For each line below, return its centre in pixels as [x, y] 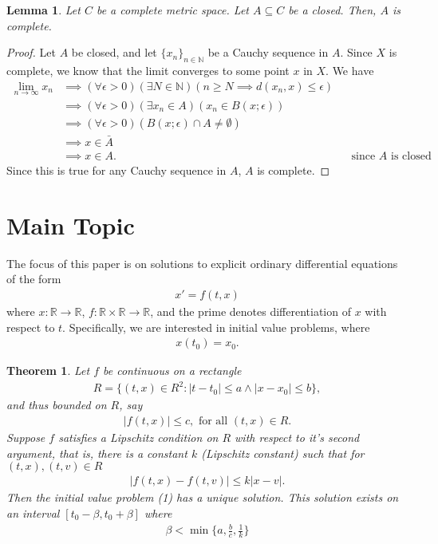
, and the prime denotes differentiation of [251, 311]
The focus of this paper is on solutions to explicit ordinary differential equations [202, 263]
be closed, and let [114, 52]
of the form [34, 279]
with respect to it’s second [297, 438]
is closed [411, 157]
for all [213, 422]
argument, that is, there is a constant [97, 453]
